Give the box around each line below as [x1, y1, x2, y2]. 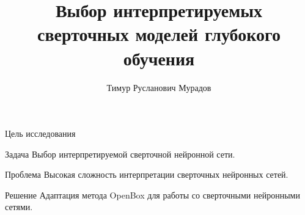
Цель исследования [5, 127, 76, 140]
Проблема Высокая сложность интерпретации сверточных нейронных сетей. [5, 168, 288, 181]
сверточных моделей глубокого [37, 21, 281, 46]
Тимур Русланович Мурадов [106, 81, 211, 93]
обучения [123, 45, 195, 70]
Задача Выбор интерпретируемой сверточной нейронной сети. [5, 147, 235, 160]
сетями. [5, 200, 33, 213]
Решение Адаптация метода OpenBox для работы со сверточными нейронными [5, 188, 300, 201]
